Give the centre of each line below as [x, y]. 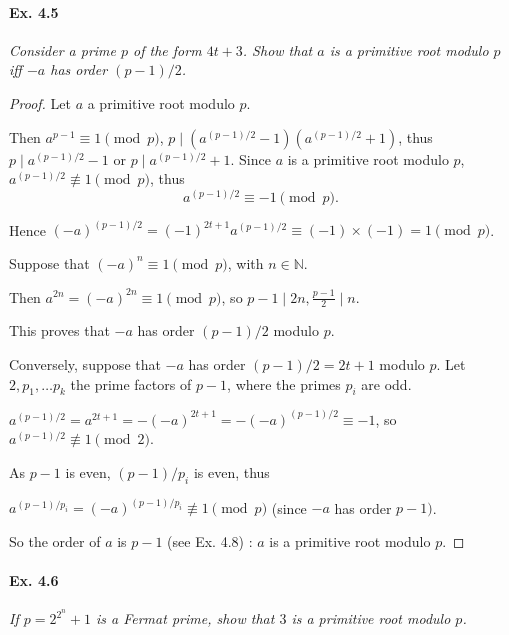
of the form [167, 49]
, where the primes [284, 383]
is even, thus [231, 472]
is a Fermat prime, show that [185, 618]
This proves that [59, 330]
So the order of [55, 540]
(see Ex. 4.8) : [210, 540]
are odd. [386, 383]
